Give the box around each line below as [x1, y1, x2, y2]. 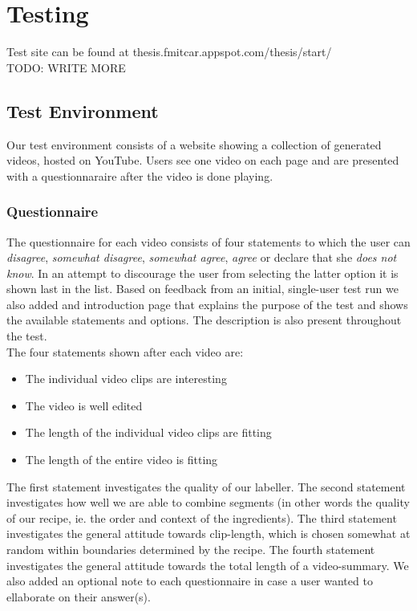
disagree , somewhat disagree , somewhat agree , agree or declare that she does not [6, 249, 397, 266]
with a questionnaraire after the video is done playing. [6, 167, 273, 184]
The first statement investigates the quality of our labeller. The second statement [6, 478, 406, 495]
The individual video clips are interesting [25, 370, 227, 387]
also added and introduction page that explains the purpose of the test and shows [6, 295, 408, 312]
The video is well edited [25, 397, 143, 413]
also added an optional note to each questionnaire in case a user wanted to [6, 572, 373, 589]
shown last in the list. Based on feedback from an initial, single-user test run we [6, 280, 399, 297]
